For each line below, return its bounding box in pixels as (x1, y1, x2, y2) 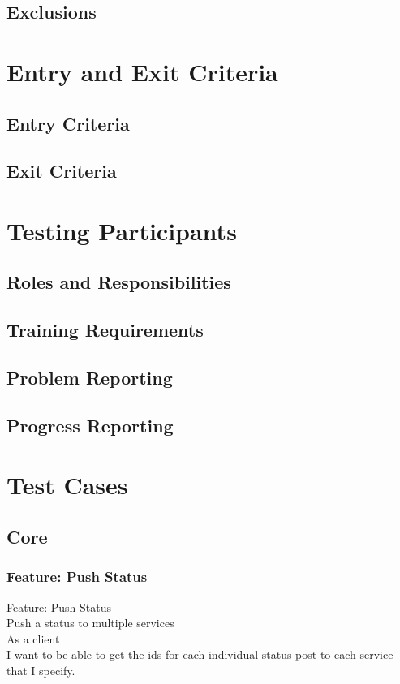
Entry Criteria (6, 110, 130, 136)
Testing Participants (6, 213, 237, 247)
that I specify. (6, 661, 75, 678)
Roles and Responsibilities (6, 269, 231, 295)
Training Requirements (6, 317, 204, 342)
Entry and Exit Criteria (6, 54, 278, 88)
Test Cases (6, 468, 128, 501)
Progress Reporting (6, 412, 174, 437)
